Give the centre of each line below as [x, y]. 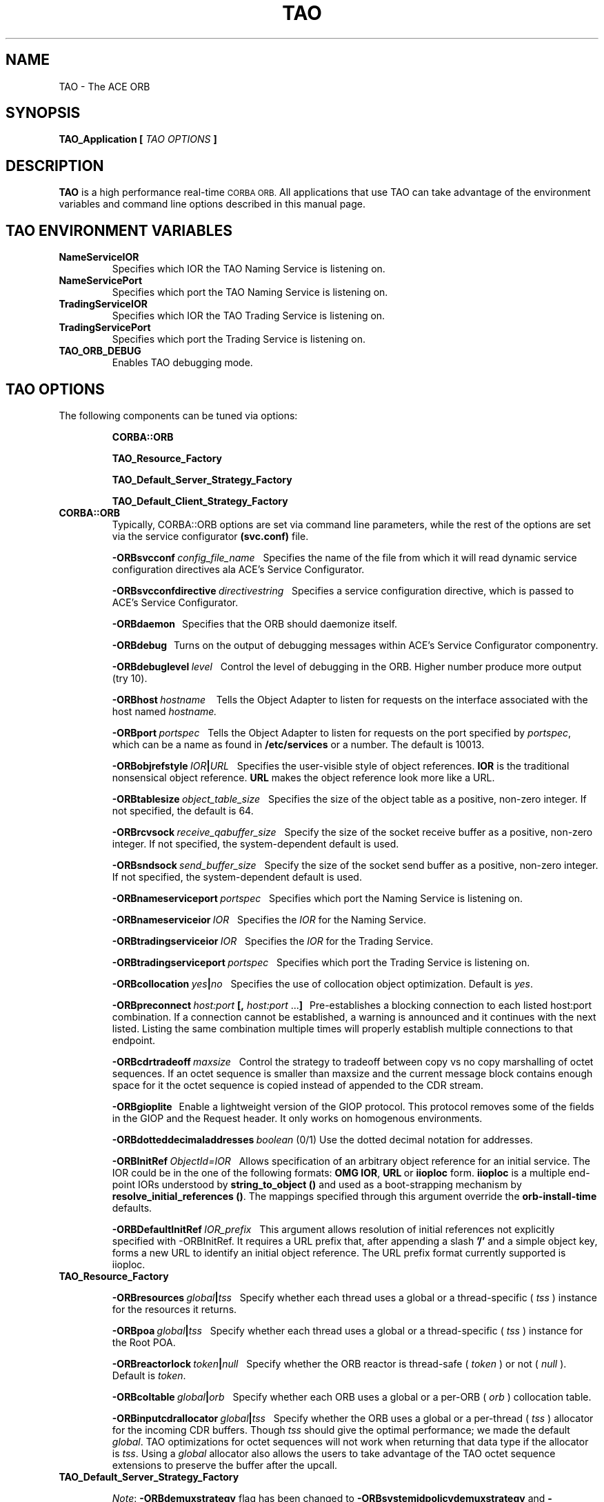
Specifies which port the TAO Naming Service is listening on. [250, 292]
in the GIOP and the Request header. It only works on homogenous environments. [297, 1118]
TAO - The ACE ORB [104, 86]
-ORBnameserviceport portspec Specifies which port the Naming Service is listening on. [317, 898]
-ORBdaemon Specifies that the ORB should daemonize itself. [255, 623]
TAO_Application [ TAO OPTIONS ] [138, 139]
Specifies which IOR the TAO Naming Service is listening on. [249, 269]
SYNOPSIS [43, 113]
